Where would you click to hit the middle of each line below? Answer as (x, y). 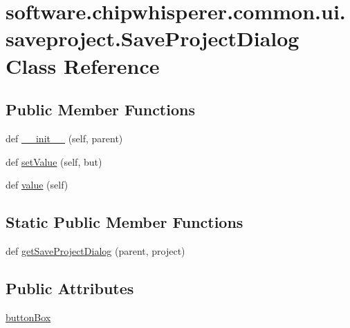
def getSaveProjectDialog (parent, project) (95, 250)
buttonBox (28, 317)
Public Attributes (70, 288)
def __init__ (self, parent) (64, 138)
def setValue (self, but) (54, 161)
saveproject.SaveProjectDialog (153, 38)
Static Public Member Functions (125, 222)
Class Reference (83, 65)
